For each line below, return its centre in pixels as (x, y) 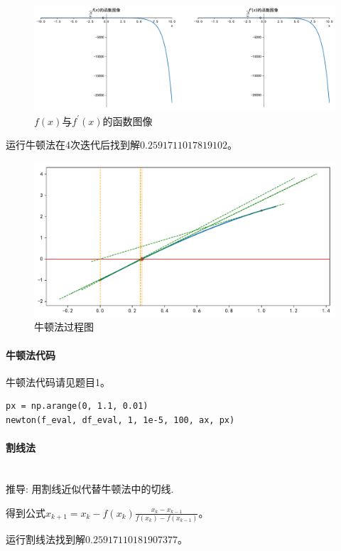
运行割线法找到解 (45, 539)
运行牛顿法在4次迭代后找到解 (73, 145)
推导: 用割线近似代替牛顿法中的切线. (90, 488)
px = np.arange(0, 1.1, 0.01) (77, 406)
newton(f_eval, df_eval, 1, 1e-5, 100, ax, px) (120, 420)
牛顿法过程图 (64, 327)
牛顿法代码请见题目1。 (58, 381)
